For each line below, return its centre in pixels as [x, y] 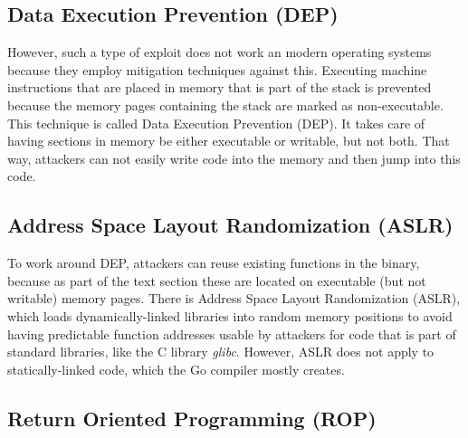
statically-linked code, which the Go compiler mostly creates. [176, 369]
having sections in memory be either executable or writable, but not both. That [229, 141]
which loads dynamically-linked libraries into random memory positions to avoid [230, 315]
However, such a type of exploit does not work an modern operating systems [220, 52]
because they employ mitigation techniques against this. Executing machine [217, 69]
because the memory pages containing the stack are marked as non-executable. [225, 105]
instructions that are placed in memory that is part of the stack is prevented [220, 87]
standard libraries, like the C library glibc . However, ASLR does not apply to [221, 352]
